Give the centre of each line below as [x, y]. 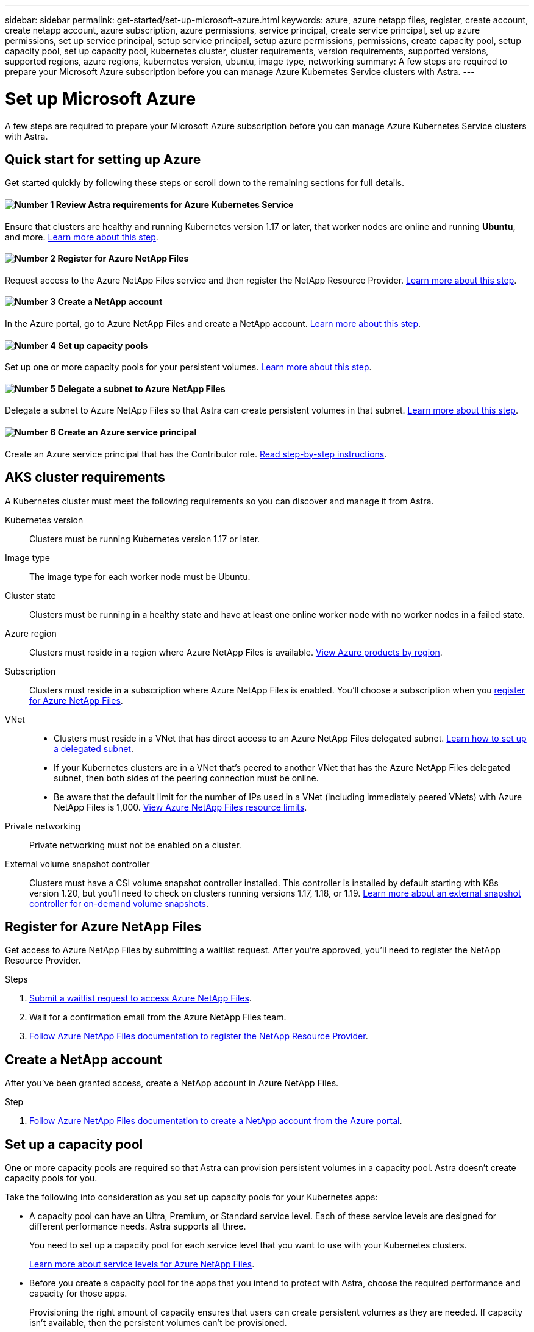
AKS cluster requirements [85, 478]
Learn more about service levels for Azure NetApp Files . [142, 1264]
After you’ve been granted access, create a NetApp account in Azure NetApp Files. [172, 1083]
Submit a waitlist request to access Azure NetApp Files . [141, 998]
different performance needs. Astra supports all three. [138, 1226]
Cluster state [30, 595]
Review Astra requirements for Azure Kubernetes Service [175, 204]
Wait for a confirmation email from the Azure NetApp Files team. [158, 1017]
